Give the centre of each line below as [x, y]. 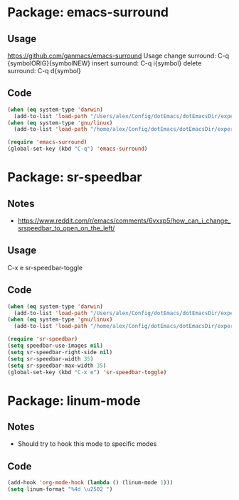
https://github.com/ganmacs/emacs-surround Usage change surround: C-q [118, 55]
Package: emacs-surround [88, 12]
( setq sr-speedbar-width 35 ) [51, 359]
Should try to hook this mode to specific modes [87, 444]
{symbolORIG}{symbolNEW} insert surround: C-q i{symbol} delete [105, 63]
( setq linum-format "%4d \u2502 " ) [60, 489]
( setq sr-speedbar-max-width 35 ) [57, 366]
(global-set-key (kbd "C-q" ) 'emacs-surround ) [78, 149]
